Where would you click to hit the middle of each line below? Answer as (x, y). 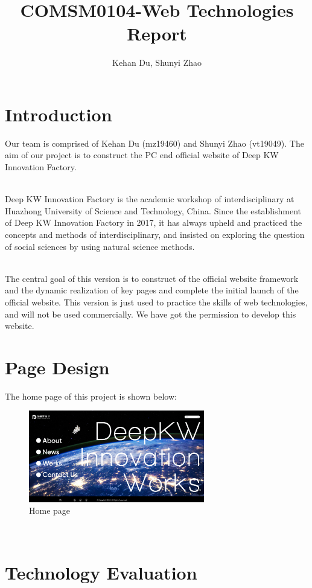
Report (157, 34)
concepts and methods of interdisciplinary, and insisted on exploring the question (155, 234)
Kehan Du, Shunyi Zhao (157, 62)
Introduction (59, 114)
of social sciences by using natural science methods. (100, 246)
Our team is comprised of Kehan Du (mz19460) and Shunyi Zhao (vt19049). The (154, 143)
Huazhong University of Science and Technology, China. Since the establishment (153, 210)
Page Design (57, 367)
